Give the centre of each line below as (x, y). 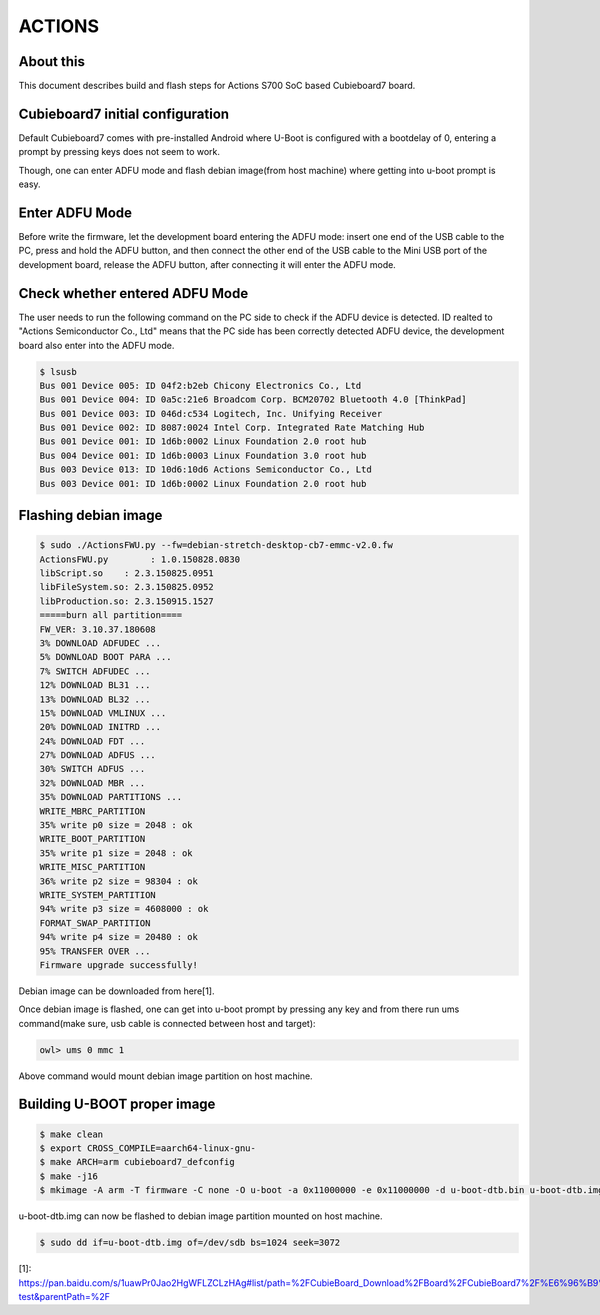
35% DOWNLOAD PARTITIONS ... (111, 797)
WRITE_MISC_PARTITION (92, 867)
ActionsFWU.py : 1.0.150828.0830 (139, 559)
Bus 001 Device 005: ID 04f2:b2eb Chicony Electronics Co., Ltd (200, 385)
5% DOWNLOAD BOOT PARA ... (105, 657)
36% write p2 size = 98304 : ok (119, 881)
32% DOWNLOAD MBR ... (92, 783)
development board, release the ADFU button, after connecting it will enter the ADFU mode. (207, 264)
